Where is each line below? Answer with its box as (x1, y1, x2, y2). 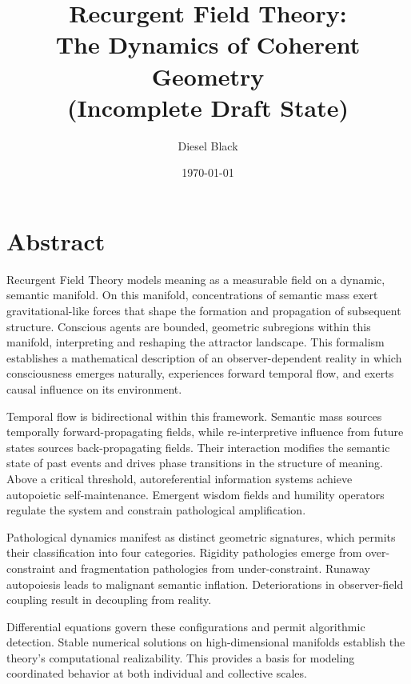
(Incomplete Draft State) (67, 90, 349, 123)
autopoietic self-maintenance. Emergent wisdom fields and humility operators (6, 486, 385, 502)
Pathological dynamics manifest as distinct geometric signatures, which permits (6, 528, 396, 545)
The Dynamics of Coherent (55, 28, 361, 61)
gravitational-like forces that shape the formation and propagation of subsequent (6, 302, 401, 318)
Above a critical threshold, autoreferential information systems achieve (6, 470, 353, 486)
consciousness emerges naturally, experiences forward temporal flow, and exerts (6, 365, 394, 382)
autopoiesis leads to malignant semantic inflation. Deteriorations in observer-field (6, 575, 404, 592)
